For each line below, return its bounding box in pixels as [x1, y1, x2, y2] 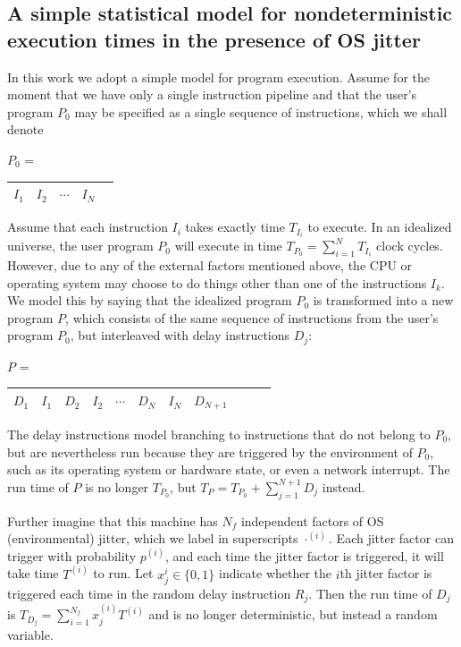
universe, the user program [7, 236, 154, 255]
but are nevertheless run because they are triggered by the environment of [7, 442, 413, 461]
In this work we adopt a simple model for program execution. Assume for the [7, 67, 430, 86]
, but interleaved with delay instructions [70, 326, 290, 345]
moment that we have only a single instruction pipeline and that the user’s [7, 85, 417, 104]
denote [7, 120, 44, 139]
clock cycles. [376, 236, 443, 255]
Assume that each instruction [7, 217, 168, 236]
